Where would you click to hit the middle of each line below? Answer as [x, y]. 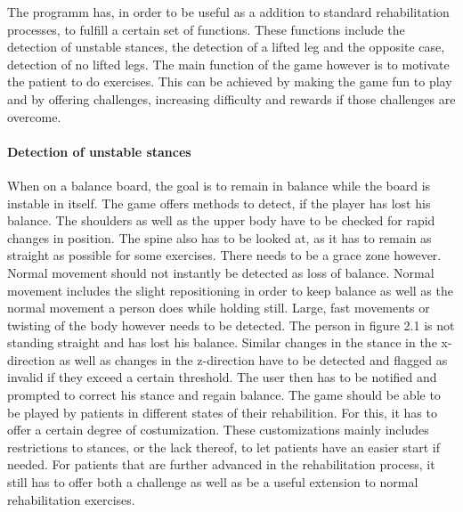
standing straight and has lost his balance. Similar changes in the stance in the [222, 342]
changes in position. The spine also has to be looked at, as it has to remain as [219, 237]
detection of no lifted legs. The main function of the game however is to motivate [228, 64]
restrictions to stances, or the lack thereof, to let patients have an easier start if [224, 447]
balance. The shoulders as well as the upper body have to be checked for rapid [221, 220]
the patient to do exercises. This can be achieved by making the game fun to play [230, 81]
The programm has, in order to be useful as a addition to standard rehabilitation [228, 12]
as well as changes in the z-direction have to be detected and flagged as [253, 359]
